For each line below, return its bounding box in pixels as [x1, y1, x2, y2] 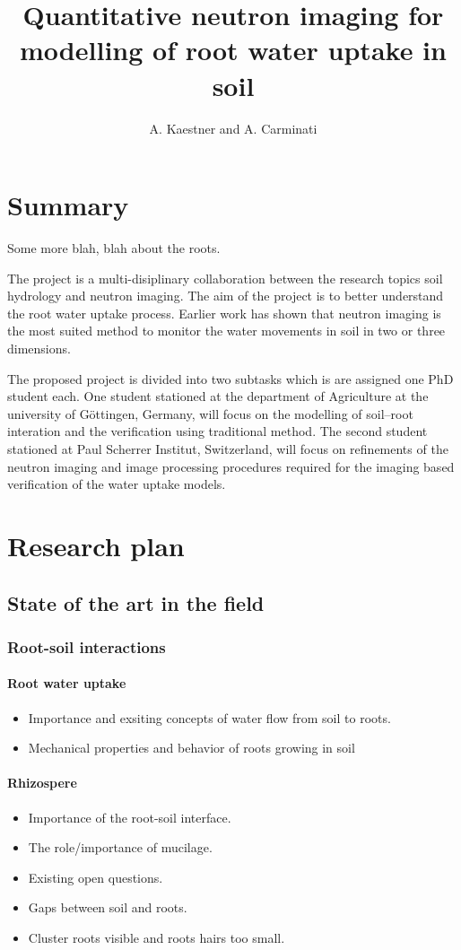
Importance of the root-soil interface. [28, 807, 231, 826]
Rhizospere [7, 773, 77, 792]
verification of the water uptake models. [7, 475, 226, 493]
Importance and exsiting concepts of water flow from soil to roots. [28, 708, 391, 727]
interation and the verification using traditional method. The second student [7, 422, 428, 440]
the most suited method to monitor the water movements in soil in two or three [7, 321, 446, 340]
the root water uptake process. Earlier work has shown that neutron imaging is [7, 303, 441, 322]
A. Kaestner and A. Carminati [149, 118, 317, 137]
